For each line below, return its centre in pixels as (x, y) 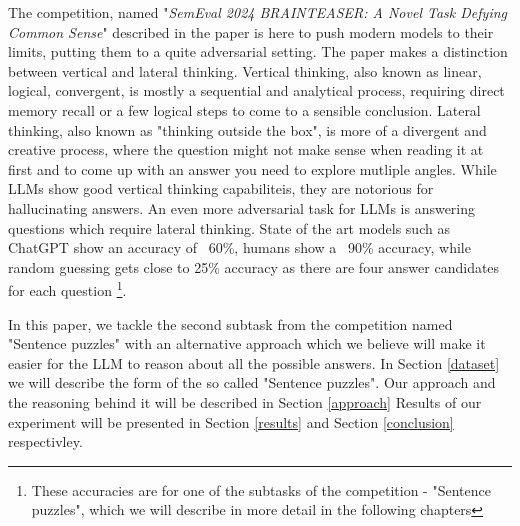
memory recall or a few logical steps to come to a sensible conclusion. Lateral (244, 109)
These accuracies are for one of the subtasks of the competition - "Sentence (261, 489)
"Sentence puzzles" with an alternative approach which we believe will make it (247, 343)
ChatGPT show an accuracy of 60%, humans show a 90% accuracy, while (239, 247)
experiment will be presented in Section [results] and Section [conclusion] (231, 421)
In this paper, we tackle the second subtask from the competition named (230, 323)
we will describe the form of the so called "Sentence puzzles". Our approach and (252, 382)
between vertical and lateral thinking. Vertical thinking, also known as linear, (245, 70)
